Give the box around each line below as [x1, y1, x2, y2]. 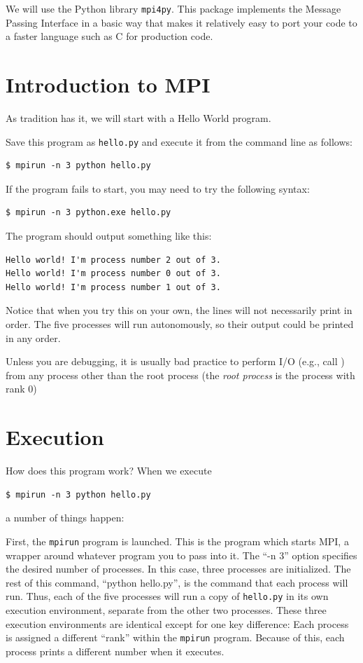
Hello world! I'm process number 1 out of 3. [6, 282, 221, 292]
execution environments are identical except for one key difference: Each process [6, 616, 349, 631]
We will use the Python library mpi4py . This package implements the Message [6, 1, 341, 15]
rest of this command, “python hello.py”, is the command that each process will [6, 575, 348, 589]
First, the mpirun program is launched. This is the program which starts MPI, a [6, 533, 349, 548]
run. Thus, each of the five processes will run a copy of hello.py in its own [6, 589, 329, 603]
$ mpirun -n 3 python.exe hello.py [6, 207, 171, 218]
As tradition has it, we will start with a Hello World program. [6, 110, 271, 125]
